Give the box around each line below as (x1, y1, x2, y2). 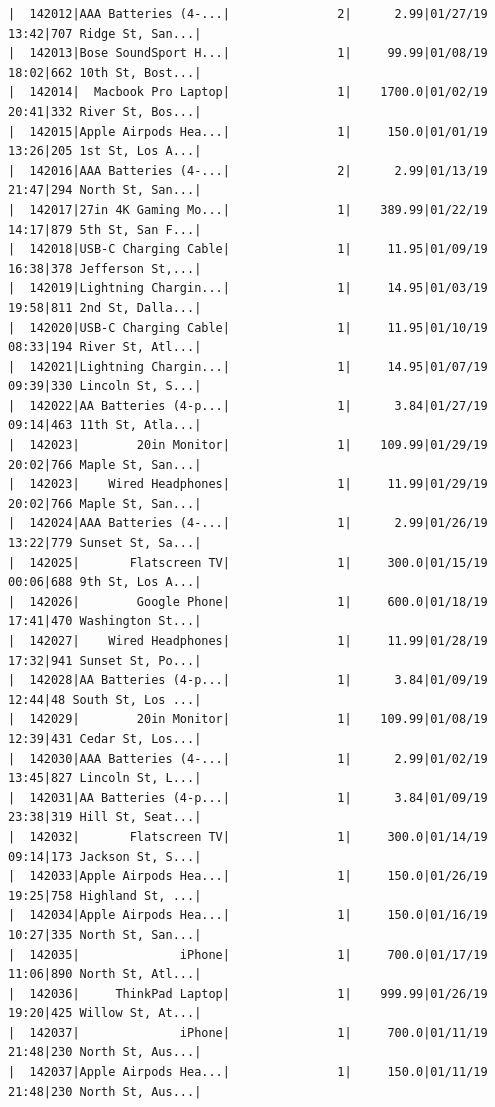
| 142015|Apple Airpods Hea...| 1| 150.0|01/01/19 (8, 124, 488, 139)
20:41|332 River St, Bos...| (8, 104, 202, 119)
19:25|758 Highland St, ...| (8, 888, 202, 903)
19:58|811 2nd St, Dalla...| (8, 300, 202, 315)
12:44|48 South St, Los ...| (8, 692, 202, 707)
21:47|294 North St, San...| (8, 183, 202, 198)
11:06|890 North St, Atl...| (8, 967, 202, 982)
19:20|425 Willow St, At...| (8, 1006, 202, 1021)
